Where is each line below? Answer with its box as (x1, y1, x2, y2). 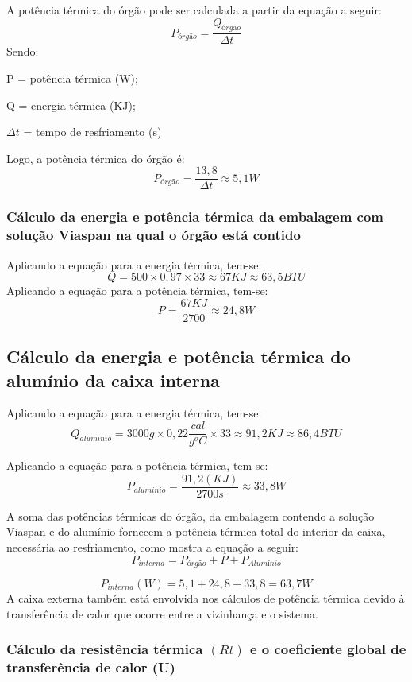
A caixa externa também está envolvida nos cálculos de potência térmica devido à (6, 589, 405, 606)
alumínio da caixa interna (6, 367, 220, 392)
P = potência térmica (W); (6, 70, 138, 87)
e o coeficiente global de (249, 639, 406, 659)
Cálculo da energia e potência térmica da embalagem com (6, 207, 384, 227)
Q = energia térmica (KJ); (6, 96, 136, 113)
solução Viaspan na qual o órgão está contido (6, 225, 301, 245)
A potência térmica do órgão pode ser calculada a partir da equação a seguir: (6, 2, 382, 17)
